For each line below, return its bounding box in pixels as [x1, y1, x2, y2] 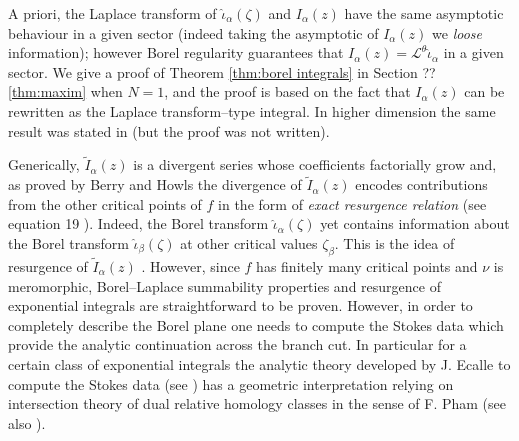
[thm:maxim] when [8, 81, 123, 102]
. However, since [141, 255, 240, 276]
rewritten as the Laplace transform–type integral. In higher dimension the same [8, 100, 496, 121]
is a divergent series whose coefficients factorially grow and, [133, 154, 497, 175]
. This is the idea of [334, 232, 455, 253]
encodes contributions [355, 174, 488, 195]
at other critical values [180, 232, 318, 253]
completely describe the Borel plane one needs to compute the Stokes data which [8, 314, 504, 335]
